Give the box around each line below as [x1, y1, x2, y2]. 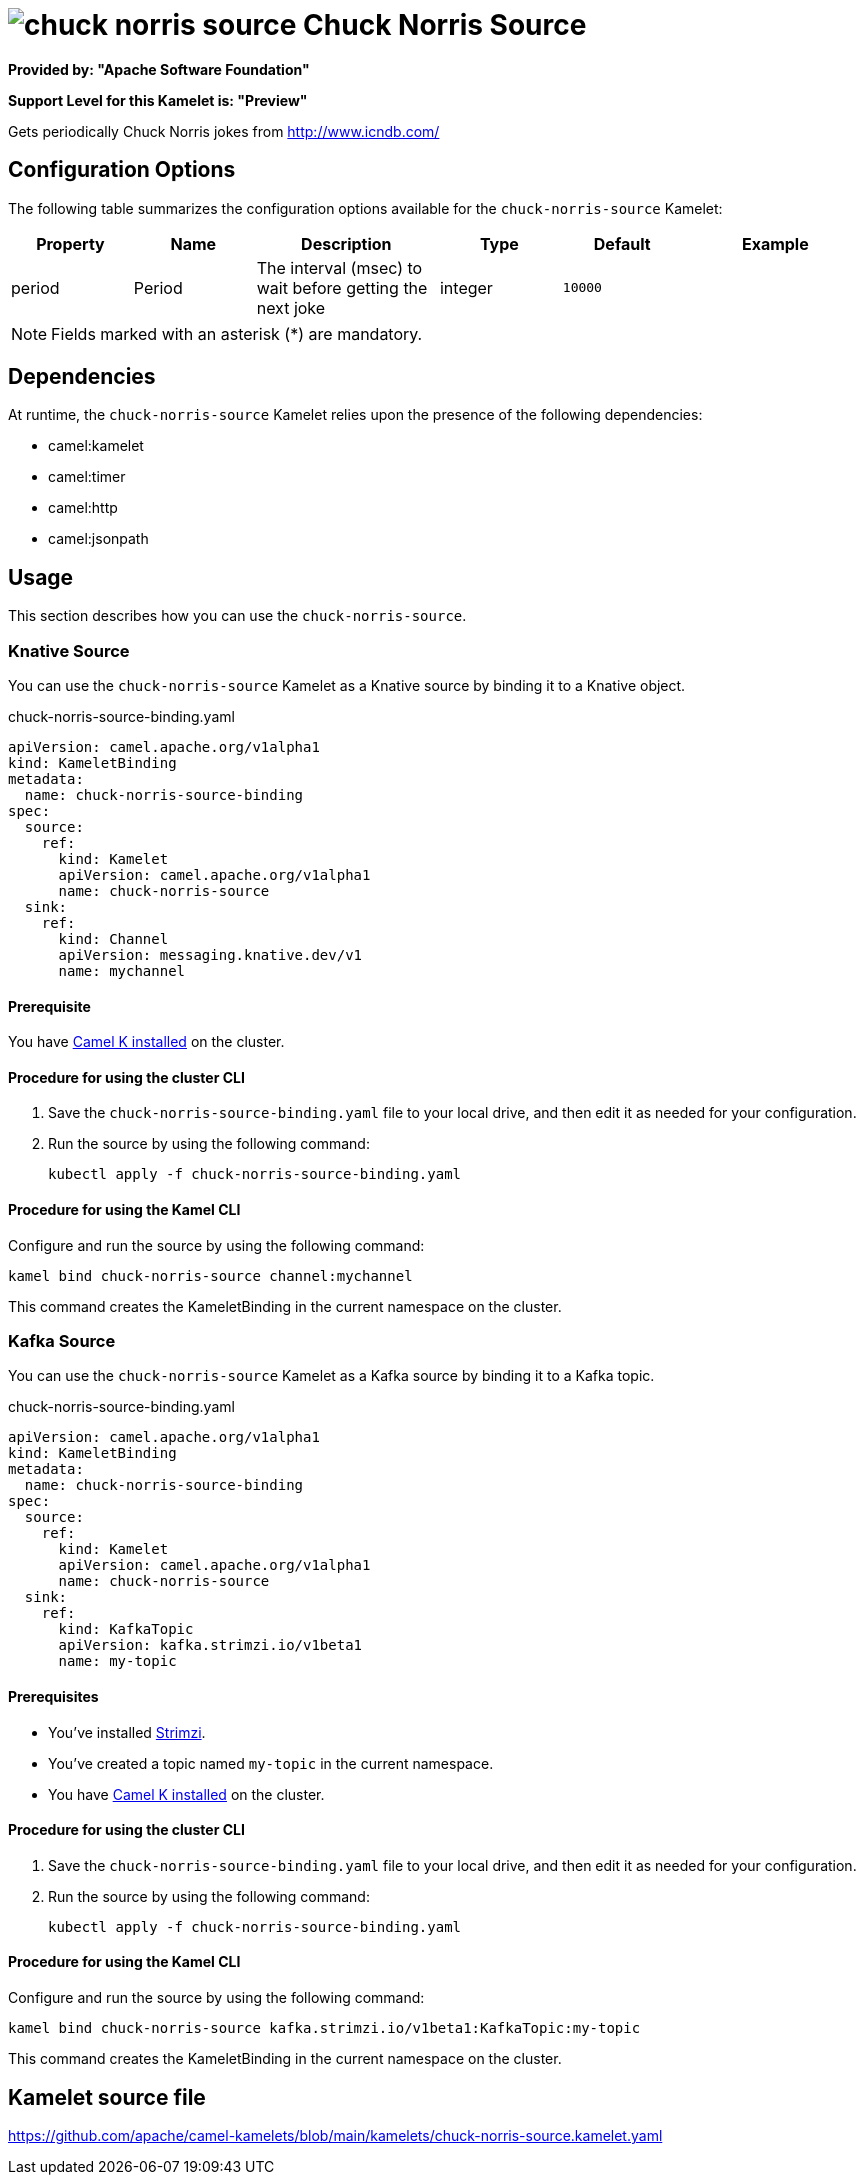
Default [593, 233, 651, 254]
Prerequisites [8, 1688, 99, 1706]
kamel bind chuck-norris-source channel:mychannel [8, 1267, 413, 1284]
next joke [256, 297, 326, 318]
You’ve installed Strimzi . [48, 1723, 206, 1741]
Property [36, 233, 105, 254]
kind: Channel [58, 931, 169, 948]
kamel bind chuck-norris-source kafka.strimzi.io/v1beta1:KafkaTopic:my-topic [8, 2020, 641, 2037]
